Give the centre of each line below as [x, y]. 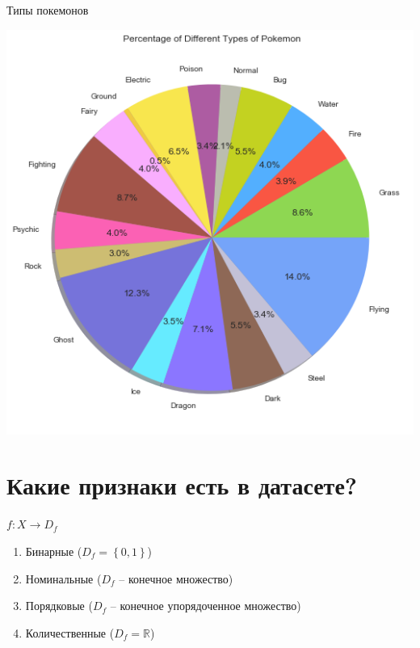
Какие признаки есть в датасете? [182, 485]
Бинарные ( [54, 551]
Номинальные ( [63, 578]
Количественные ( [70, 632]
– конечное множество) [176, 578]
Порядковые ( [59, 606]
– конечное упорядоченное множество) [206, 606]
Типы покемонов [48, 10]
